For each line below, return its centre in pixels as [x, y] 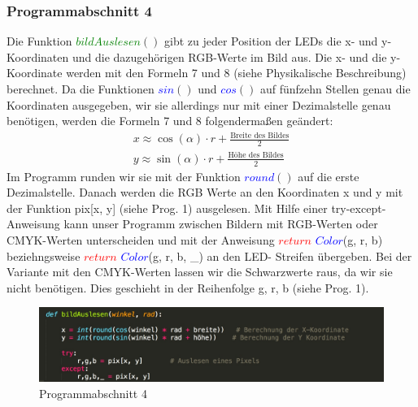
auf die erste [329, 176]
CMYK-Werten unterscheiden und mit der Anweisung [141, 239]
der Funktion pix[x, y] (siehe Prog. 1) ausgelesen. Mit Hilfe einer [167, 208]
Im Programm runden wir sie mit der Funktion [124, 176]
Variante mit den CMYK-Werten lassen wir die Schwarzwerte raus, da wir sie [200, 272]
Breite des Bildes [260, 135]
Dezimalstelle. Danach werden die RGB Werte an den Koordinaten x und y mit [205, 192]
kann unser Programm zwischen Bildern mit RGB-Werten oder [221, 224]
